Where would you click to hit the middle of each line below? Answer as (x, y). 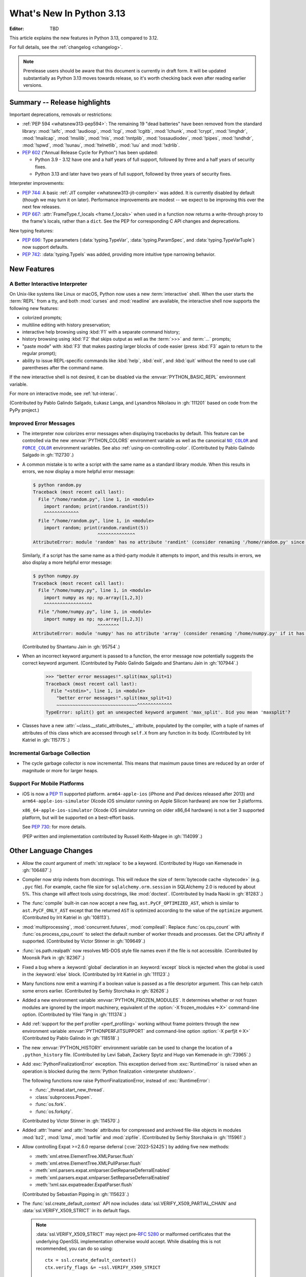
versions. (33, 85)
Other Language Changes (51, 851)
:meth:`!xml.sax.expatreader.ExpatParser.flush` (84, 1185)
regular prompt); (40, 353)
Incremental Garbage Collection (50, 753)
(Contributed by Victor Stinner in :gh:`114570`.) (71, 1121)
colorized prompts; (42, 318)
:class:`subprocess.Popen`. (63, 1097)
